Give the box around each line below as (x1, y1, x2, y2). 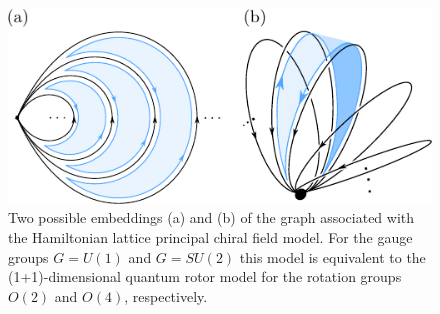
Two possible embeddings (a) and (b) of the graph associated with (8, 207, 415, 228)
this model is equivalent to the (239, 246, 426, 267)
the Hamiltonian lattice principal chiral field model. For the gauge (8, 226, 413, 247)
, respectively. (124, 285, 208, 306)
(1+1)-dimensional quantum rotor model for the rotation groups (8, 266, 402, 287)
